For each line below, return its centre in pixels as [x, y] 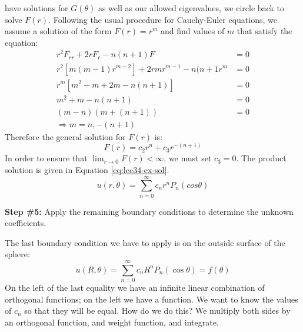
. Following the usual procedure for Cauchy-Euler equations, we [163, 19]
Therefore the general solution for [65, 136]
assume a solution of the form [58, 31]
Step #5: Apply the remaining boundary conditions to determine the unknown [149, 211]
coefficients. [26, 223]
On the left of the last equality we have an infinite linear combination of [135, 288]
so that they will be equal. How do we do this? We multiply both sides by [157, 311]
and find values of [193, 31]
